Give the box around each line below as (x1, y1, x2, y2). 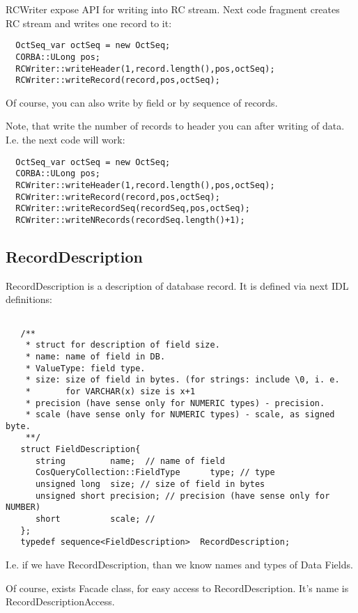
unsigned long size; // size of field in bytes (35, 479, 265, 490)
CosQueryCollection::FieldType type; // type (35, 467, 275, 478)
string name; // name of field (35, 456, 225, 466)
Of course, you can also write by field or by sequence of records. (6, 95, 278, 109)
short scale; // (35, 514, 155, 525)
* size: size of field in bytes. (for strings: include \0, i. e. (25, 375, 340, 385)
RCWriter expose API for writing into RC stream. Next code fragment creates (6, 2, 340, 16)
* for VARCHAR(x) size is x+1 (25, 386, 196, 396)
